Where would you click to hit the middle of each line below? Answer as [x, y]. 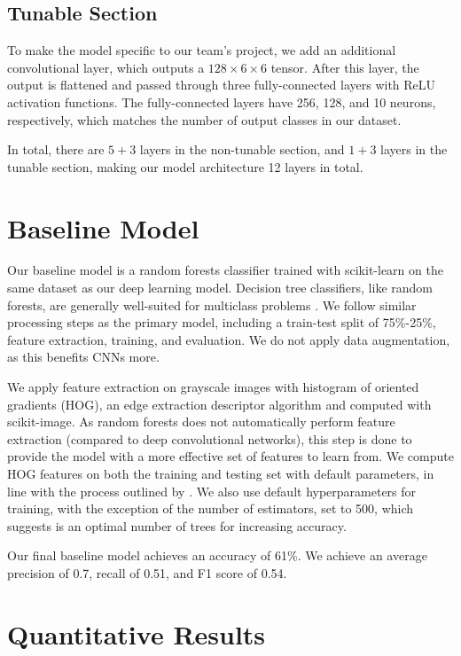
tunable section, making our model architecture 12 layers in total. [185, 166]
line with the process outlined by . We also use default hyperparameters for [212, 491]
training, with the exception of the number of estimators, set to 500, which [211, 508]
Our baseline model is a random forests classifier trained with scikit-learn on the [225, 270]
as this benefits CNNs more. [83, 357]
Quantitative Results [137, 633]
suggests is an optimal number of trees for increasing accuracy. [177, 525]
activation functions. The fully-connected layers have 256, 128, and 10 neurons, [222, 102]
